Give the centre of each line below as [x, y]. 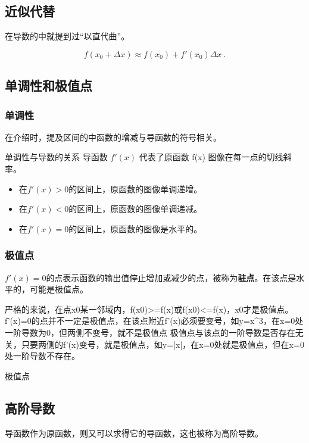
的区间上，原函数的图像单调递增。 [135, 188]
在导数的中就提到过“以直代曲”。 [67, 36]
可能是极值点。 [59, 289]
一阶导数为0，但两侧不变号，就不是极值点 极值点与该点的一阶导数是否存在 [150, 332]
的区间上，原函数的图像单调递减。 [135, 209]
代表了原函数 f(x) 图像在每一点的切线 [211, 157]
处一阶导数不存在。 [42, 356]
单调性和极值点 [49, 85]
